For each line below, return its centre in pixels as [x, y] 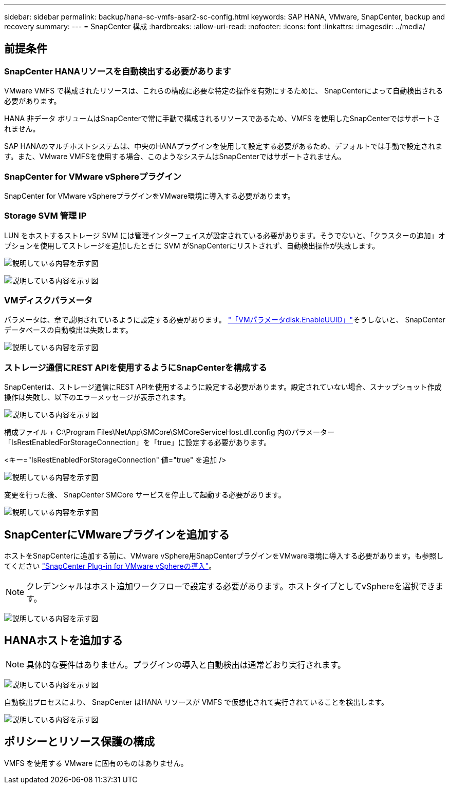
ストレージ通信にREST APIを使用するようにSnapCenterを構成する [136, 367]
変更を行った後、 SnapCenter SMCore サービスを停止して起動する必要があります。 [145, 495]
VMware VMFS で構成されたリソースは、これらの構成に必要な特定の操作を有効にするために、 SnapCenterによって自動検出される [224, 91]
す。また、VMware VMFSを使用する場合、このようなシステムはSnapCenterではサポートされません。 [175, 157]
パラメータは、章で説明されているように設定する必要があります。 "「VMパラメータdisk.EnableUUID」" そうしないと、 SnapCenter [225, 320]
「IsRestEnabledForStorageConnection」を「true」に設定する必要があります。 [138, 443]
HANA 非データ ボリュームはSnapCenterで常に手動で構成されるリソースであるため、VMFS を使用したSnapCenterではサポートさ [222, 119]
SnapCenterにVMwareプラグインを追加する [117, 534]
